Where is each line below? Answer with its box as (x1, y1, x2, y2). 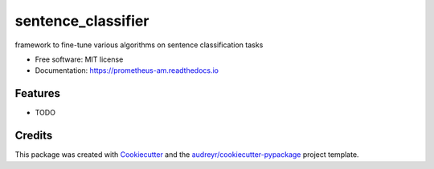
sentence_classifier (14, 12, 149, 30)
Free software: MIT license (35, 54, 124, 64)
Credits (14, 129, 53, 143)
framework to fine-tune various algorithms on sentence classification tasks (14, 40, 264, 50)
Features (14, 87, 60, 100)
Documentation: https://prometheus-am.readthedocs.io (35, 66, 219, 75)
